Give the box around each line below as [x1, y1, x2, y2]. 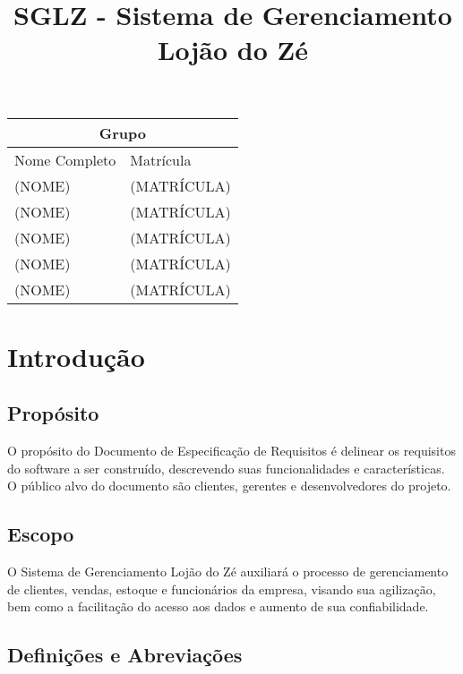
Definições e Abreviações [7, 641, 243, 669]
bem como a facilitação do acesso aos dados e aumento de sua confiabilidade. [7, 597, 429, 616]
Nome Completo [14, 149, 116, 170]
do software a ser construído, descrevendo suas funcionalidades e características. [7, 458, 445, 477]
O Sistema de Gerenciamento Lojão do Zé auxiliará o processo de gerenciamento [7, 562, 449, 581]
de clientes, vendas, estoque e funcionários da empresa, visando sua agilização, [7, 579, 436, 598]
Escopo [7, 520, 74, 548]
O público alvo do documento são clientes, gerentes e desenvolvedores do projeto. [7, 476, 451, 495]
